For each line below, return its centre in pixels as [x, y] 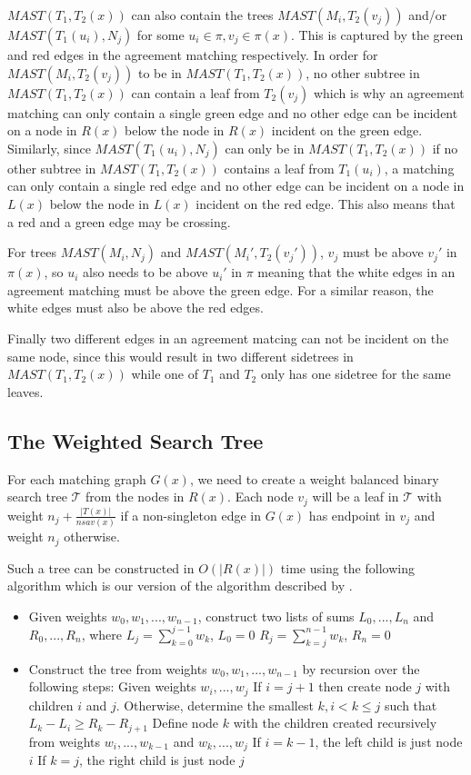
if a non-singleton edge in [191, 515]
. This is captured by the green [377, 35]
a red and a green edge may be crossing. [119, 221]
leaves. [25, 391]
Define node [185, 723]
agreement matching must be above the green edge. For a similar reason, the [220, 289]
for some [160, 35]
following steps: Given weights [112, 686]
